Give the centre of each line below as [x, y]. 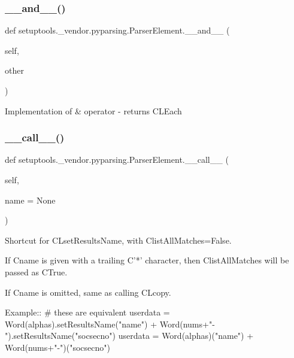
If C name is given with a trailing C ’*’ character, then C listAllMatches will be [147, 260]
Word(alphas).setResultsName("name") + [81, 324]
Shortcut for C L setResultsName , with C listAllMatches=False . [118, 240]
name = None [30, 200]
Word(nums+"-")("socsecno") [57, 347]
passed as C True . [36, 271]
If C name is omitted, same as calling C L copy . [88, 292]
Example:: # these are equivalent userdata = [87, 312]
